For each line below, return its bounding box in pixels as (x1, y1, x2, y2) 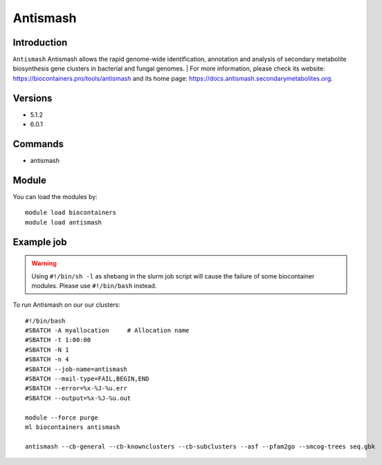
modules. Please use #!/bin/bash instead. (31, 281, 157, 290)
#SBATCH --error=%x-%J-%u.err (25, 384, 128, 392)
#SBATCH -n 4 (25, 356, 69, 363)
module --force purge (25, 413, 98, 421)
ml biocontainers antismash (25, 424, 120, 431)
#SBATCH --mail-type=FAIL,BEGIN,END (25, 375, 149, 383)
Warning (31, 259, 57, 267)
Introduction (12, 37, 68, 48)
